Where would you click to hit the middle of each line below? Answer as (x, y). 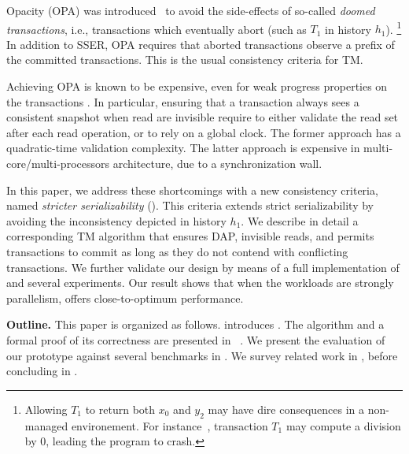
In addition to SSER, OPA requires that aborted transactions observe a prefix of (201, 44)
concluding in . (42, 371)
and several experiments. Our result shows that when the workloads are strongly (200, 283)
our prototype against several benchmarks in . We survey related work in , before (202, 355)
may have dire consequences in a (286, 409)
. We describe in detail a (300, 220)
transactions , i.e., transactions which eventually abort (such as (157, 29)
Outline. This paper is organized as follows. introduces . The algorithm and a (195, 324)
